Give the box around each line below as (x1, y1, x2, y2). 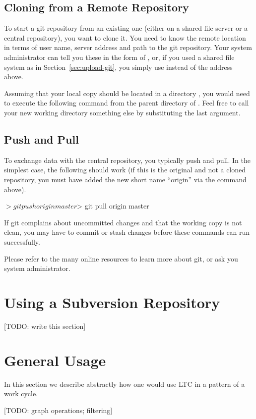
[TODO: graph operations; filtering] (4, 405, 113, 415)
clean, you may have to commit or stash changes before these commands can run (4, 227, 250, 237)
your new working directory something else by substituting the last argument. (4, 107, 241, 117)
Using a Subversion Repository (4, 292, 220, 312)
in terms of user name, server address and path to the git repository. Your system (4, 42, 252, 52)
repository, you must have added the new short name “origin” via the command (4, 174, 247, 184)
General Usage (4, 350, 106, 370)
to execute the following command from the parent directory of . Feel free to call (4, 98, 249, 108)
